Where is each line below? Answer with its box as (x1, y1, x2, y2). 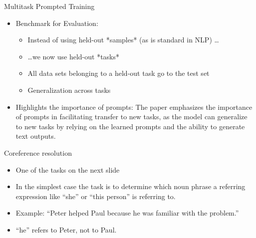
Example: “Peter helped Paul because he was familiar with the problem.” (15, 208, 239, 218)
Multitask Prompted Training (4, 1, 95, 11)
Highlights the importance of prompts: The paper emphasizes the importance (15, 101, 253, 112)
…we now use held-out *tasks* (27, 51, 120, 61)
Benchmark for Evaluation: (15, 17, 98, 28)
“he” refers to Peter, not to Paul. (15, 224, 117, 235)
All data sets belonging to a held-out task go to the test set (27, 68, 210, 78)
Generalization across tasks (27, 84, 111, 95)
